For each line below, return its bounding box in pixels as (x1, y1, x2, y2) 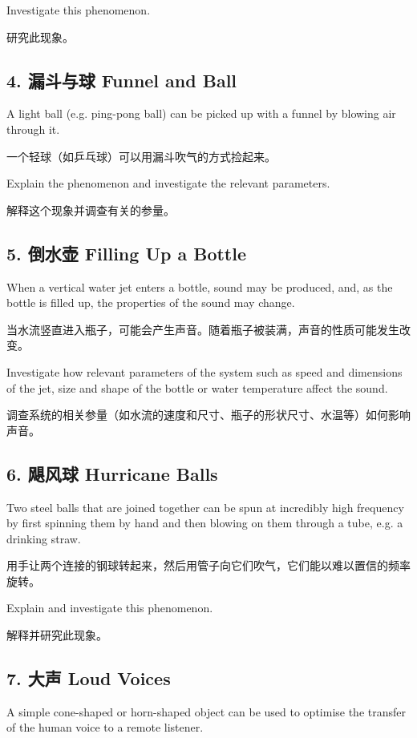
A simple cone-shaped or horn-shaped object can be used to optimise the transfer (6, 703, 406, 720)
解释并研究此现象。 (6, 627, 107, 643)
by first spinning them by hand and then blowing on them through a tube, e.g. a (6, 514, 403, 531)
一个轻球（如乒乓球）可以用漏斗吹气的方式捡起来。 (6, 147, 276, 164)
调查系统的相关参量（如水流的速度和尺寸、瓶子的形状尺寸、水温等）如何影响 (6, 406, 411, 423)
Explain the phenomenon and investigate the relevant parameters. (6, 175, 330, 192)
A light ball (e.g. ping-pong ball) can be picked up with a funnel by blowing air (6, 105, 396, 122)
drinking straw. (6, 530, 81, 546)
